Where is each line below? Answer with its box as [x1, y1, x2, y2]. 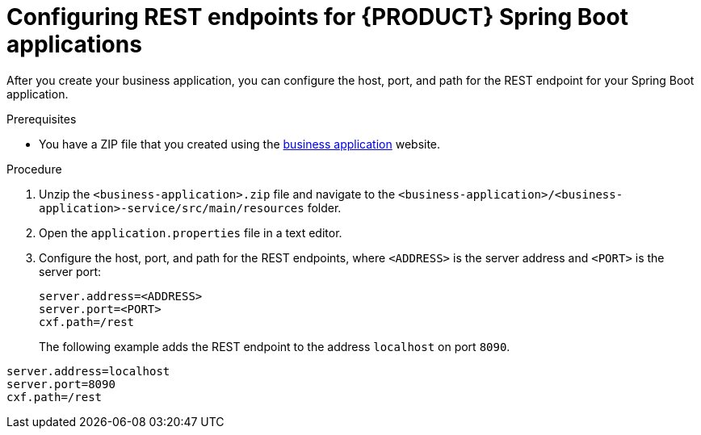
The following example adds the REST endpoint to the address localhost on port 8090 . [39, 339, 510, 353]
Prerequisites [6, 111, 77, 126]
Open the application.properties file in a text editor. [39, 225, 342, 240]
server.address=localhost [6, 364, 170, 378]
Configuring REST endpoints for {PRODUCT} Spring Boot [6, 3, 628, 31]
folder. [307, 200, 342, 215]
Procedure [6, 161, 62, 176]
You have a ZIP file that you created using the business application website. [39, 136, 441, 151]
